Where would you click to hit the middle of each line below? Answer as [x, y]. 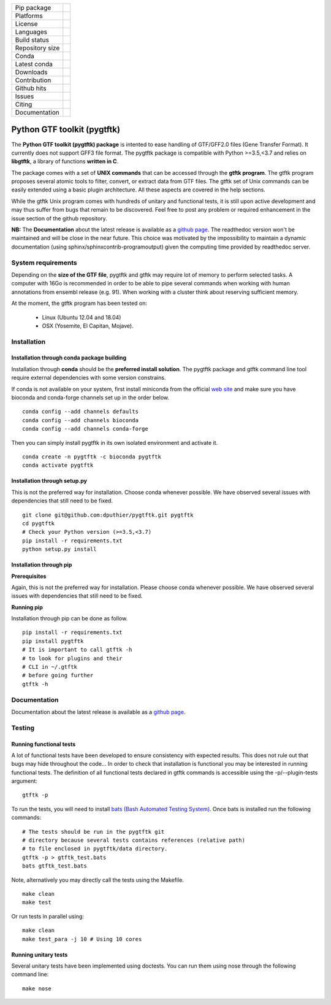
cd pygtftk [39, 523]
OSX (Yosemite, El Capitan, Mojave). [88, 326]
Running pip [27, 607]
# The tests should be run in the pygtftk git [93, 832]
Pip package [33, 8]
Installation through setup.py [49, 481]
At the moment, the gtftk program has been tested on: [79, 303]
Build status [32, 40]
